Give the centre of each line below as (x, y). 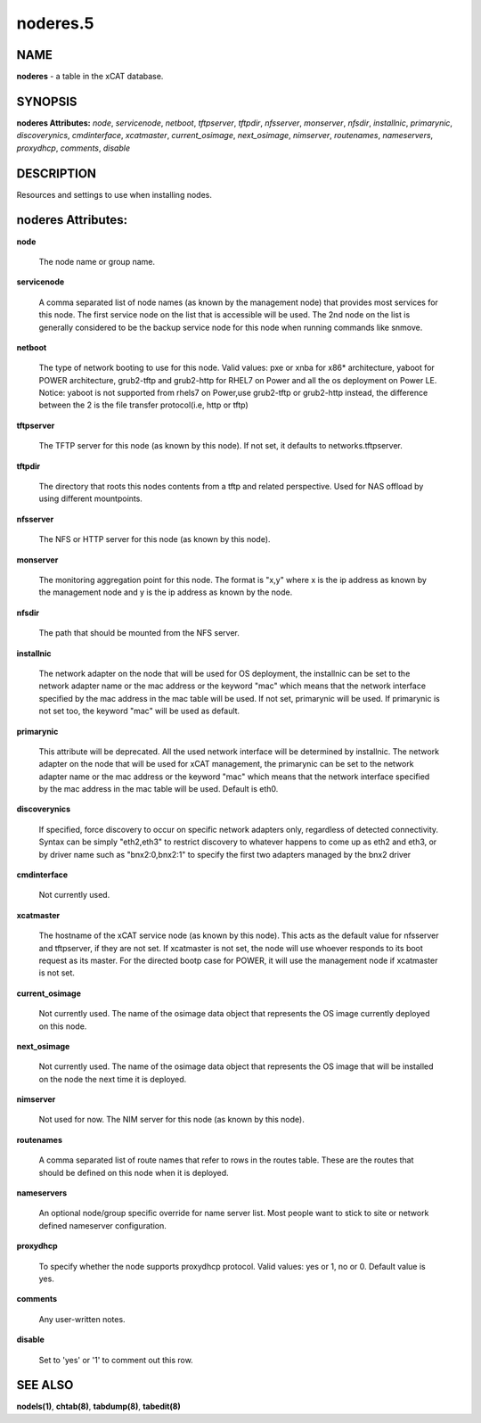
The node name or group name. (97, 261)
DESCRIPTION (57, 173)
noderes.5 (55, 23)
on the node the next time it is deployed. (113, 1079)
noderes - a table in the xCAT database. (90, 77)
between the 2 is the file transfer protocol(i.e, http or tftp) (143, 405)
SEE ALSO (45, 1385)
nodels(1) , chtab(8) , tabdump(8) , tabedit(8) (99, 1407)
